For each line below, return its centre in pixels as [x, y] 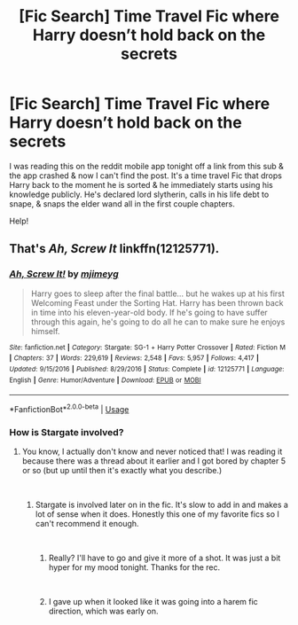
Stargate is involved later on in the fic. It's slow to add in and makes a [161, 505]
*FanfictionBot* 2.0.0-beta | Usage [69, 408]
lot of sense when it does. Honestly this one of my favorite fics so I [157, 514]
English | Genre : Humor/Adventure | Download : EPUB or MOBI [105, 380]
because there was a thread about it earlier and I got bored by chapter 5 [154, 461]
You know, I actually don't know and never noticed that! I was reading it [152, 452]
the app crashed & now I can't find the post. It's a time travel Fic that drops [145, 176]
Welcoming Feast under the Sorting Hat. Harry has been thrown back [157, 302]
